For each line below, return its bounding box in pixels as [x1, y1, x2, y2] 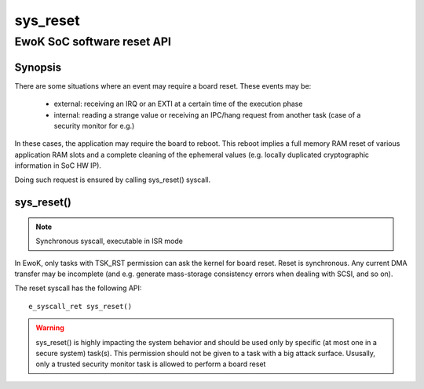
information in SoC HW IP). [14, 161, 102, 170]
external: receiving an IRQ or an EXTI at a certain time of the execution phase [53, 99, 303, 109]
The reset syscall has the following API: [14, 283, 142, 293]
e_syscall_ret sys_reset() [28, 302, 133, 311]
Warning [35, 323, 64, 333]
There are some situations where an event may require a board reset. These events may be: [14, 81, 312, 90]
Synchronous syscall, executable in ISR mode [35, 236, 184, 246]
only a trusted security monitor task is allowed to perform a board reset [35, 359, 266, 369]
